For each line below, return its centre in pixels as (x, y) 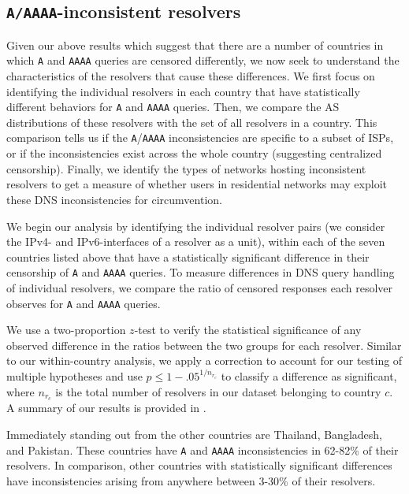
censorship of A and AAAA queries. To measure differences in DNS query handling (201, 272)
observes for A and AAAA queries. (84, 303)
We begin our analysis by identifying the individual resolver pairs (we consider (196, 226)
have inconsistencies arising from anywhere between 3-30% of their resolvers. (191, 480)
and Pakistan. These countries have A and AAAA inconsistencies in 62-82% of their (203, 449)
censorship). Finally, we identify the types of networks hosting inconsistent (186, 168)
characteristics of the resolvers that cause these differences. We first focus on (191, 76)
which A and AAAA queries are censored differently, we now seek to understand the (203, 60)
